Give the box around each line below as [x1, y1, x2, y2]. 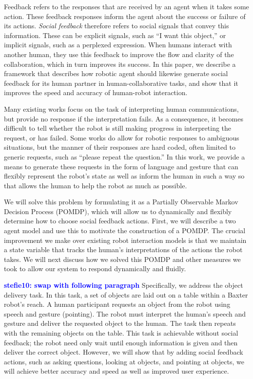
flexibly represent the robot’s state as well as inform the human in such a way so [4, 171, 245, 181]
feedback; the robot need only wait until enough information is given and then [4, 337, 238, 347]
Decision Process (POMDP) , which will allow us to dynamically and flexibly [4, 206, 232, 216]
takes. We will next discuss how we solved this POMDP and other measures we [4, 254, 241, 264]
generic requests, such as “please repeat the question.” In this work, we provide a [4, 151, 245, 161]
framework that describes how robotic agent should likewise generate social [4, 68, 228, 79]
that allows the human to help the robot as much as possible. [4, 180, 187, 190]
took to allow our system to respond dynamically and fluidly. [4, 263, 186, 274]
